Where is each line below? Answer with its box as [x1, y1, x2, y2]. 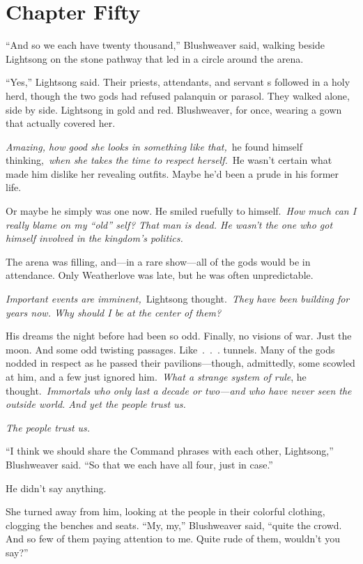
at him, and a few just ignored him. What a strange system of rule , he [6, 369, 307, 383]
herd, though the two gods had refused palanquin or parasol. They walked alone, [6, 88, 350, 102]
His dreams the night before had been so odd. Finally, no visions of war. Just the [6, 328, 352, 343]
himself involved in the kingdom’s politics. [6, 231, 183, 245]
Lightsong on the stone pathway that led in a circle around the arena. [6, 51, 304, 66]
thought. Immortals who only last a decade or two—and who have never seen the [6, 383, 352, 397]
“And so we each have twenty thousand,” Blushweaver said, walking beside [6, 38, 325, 52]
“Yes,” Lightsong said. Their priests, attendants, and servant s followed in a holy [6, 75, 350, 89]
